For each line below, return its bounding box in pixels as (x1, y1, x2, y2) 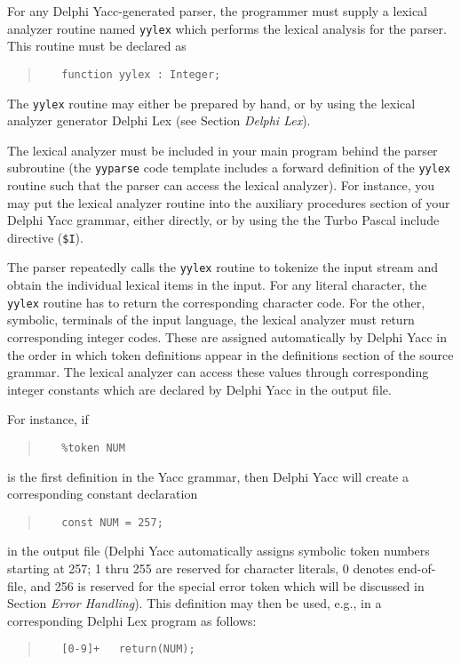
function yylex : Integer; (61, 68, 221, 81)
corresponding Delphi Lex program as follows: (7, 611, 257, 629)
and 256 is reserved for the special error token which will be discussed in (30, 576, 425, 595)
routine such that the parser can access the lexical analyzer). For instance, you (7, 176, 435, 194)
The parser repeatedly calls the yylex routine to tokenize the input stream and (7, 258, 438, 276)
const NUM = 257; (61, 516, 163, 529)
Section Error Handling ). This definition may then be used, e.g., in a (7, 594, 382, 612)
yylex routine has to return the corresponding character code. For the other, (7, 292, 425, 311)
